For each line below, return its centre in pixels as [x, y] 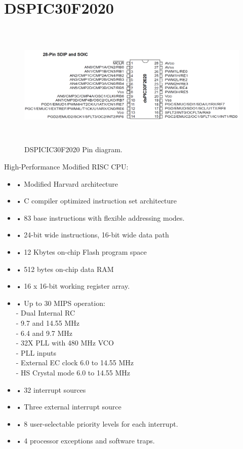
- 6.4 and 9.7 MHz [44, 333]
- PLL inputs [36, 352]
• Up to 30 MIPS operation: [60, 303]
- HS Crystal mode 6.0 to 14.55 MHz [73, 372]
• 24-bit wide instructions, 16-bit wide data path [92, 235]
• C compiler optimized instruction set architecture [96, 201]
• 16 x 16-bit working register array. [73, 286]
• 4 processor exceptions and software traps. [85, 441]
